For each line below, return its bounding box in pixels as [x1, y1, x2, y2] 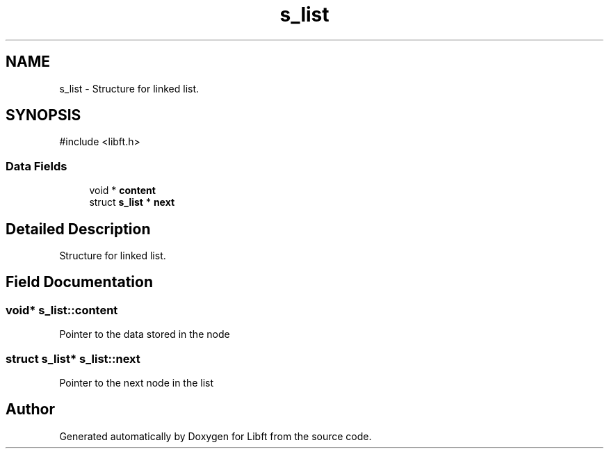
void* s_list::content [6, 302, 118, 317]
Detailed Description [6, 220, 151, 238]
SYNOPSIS [6, 106, 81, 124]
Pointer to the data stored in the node [59, 328, 230, 341]
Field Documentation [6, 273, 153, 291]
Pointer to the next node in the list [59, 377, 214, 389]
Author [6, 400, 55, 419]
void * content [89, 184, 156, 197]
